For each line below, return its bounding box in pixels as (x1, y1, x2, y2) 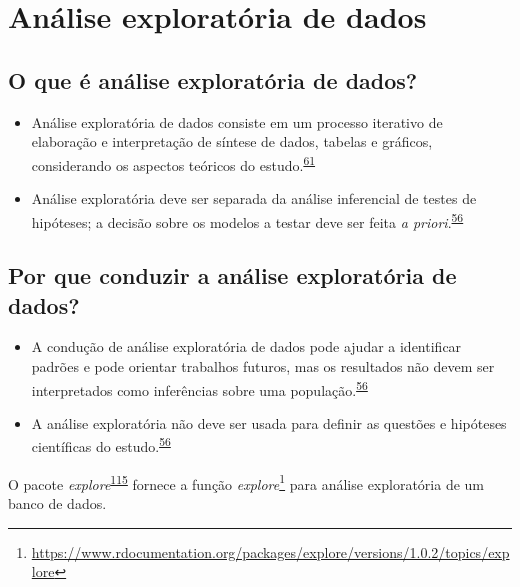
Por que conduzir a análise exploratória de (8, 260, 457, 291)
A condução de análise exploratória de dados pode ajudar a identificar (31, 336, 462, 357)
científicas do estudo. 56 (31, 433, 171, 457)
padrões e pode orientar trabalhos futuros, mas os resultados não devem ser (31, 356, 495, 377)
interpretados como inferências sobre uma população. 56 (31, 376, 368, 400)
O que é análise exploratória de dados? (8, 64, 418, 95)
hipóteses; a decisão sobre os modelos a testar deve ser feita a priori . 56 (31, 208, 464, 232)
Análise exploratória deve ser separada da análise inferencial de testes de (31, 188, 477, 209)
